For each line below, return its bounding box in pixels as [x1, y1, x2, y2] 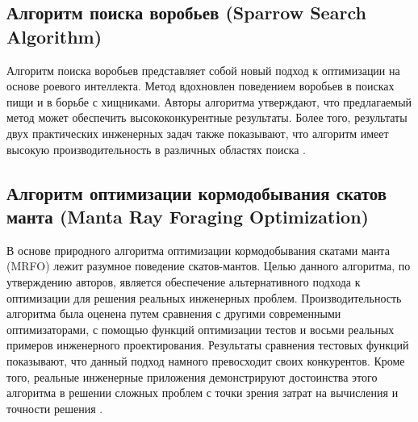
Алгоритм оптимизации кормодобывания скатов [6, 180, 387, 205]
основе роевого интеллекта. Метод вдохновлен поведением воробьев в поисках [6, 77, 395, 94]
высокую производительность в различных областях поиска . [6, 140, 307, 157]
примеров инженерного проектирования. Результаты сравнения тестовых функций [6, 336, 409, 353]
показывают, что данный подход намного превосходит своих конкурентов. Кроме [6, 352, 405, 369]
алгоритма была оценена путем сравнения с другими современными [6, 305, 341, 322]
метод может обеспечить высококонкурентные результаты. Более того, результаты [6, 109, 408, 126]
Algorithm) [6, 23, 102, 48]
